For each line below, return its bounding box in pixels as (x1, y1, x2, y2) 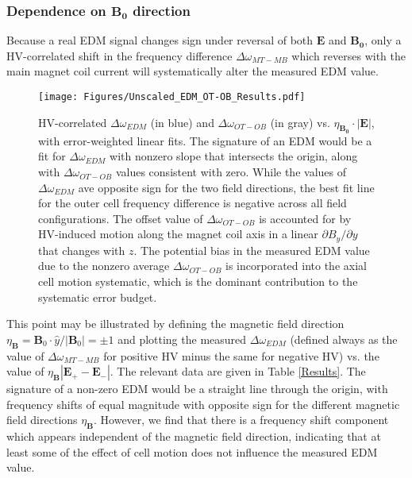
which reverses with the (291, 47, 406, 64)
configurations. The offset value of (38, 210, 203, 226)
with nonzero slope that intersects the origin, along (110, 148, 358, 164)
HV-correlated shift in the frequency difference (6, 47, 233, 64)
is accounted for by (259, 210, 352, 226)
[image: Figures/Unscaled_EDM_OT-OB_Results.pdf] (38, 91, 306, 102)
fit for (38, 148, 66, 164)
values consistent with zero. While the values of (115, 164, 346, 180)
